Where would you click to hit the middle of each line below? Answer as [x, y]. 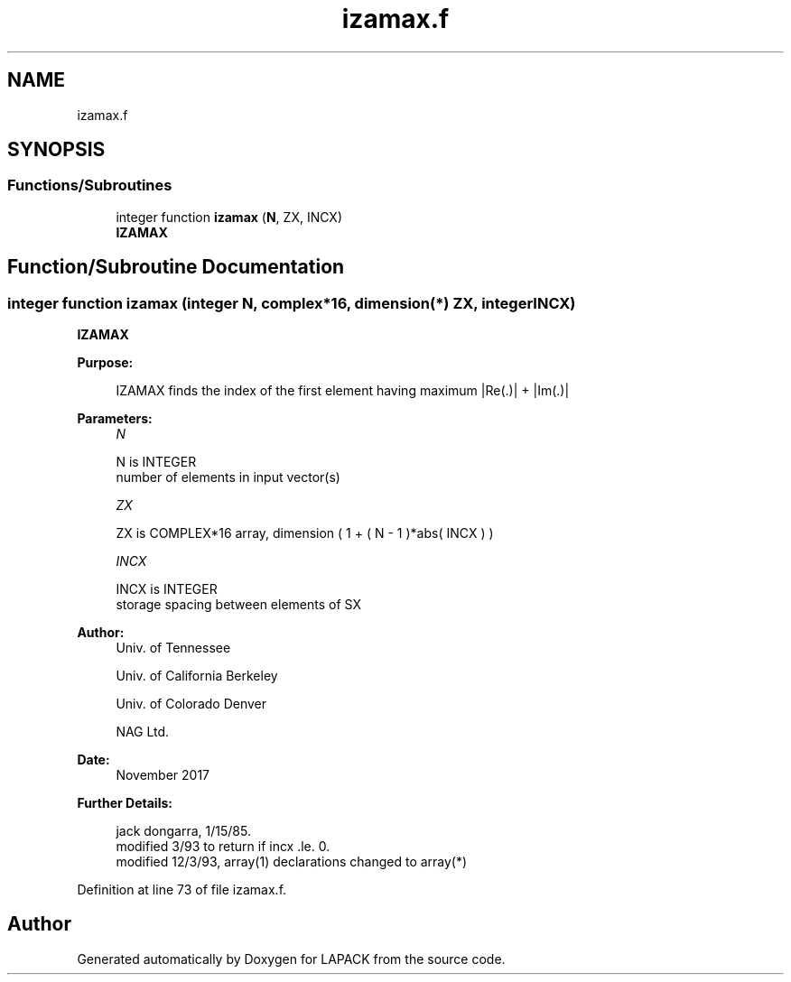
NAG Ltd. [143, 732]
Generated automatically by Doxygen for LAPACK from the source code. [291, 959]
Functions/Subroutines [90, 185]
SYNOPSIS [56, 150]
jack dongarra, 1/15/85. [183, 831]
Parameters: [115, 419]
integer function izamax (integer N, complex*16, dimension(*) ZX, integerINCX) [292, 303]
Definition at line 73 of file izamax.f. [182, 890]
